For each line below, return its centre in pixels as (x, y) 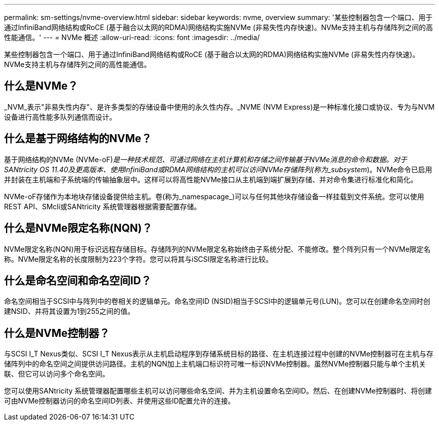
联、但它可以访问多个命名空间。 (57, 374)
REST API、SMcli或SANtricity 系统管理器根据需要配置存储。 (102, 206)
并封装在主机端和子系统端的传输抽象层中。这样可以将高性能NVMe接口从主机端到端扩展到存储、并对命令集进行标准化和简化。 (211, 179)
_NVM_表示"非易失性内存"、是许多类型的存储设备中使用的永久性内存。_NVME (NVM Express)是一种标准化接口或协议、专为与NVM (220, 107)
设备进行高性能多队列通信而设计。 (60, 117)
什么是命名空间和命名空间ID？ (78, 280)
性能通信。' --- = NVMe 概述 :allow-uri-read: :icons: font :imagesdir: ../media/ (132, 37)
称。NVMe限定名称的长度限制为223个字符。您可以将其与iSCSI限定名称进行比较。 (139, 259)
